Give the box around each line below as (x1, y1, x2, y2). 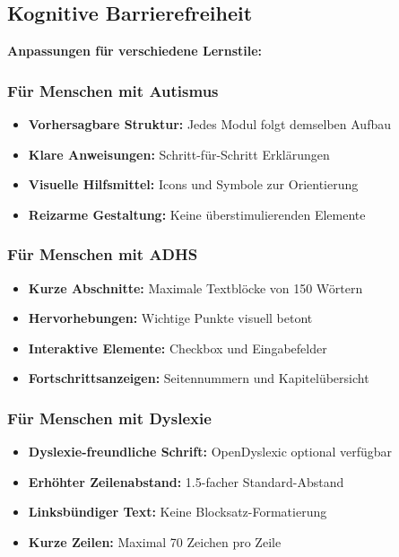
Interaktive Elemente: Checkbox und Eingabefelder (28, 338, 327, 357)
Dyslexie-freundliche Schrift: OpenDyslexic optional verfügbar (28, 442, 393, 461)
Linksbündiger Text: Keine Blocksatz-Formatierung (28, 502, 327, 521)
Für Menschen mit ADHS (7, 243, 198, 265)
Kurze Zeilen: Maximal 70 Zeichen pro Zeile (28, 532, 282, 551)
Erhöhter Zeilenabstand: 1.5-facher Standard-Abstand (28, 472, 344, 491)
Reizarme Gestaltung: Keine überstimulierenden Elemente (28, 205, 366, 223)
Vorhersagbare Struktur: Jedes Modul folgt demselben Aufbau (28, 115, 391, 134)
